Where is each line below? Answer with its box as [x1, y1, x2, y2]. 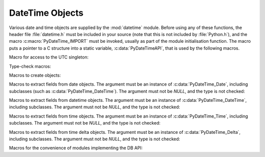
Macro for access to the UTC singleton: [9, 54, 89, 60]
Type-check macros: [9, 63, 52, 69]
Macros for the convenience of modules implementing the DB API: [9, 145, 143, 151]
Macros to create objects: [9, 72, 61, 78]
